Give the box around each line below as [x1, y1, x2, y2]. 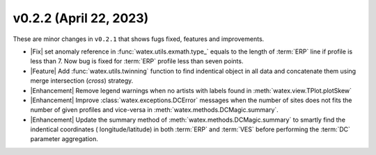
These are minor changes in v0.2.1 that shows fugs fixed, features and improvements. [13, 35, 265, 43]
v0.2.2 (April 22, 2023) [13, 10, 149, 26]
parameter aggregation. [30, 135, 99, 143]
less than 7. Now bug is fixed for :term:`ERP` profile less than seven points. [30, 57, 244, 65]
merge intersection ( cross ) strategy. [30, 76, 134, 85]
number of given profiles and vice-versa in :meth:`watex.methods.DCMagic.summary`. [30, 106, 279, 114]
